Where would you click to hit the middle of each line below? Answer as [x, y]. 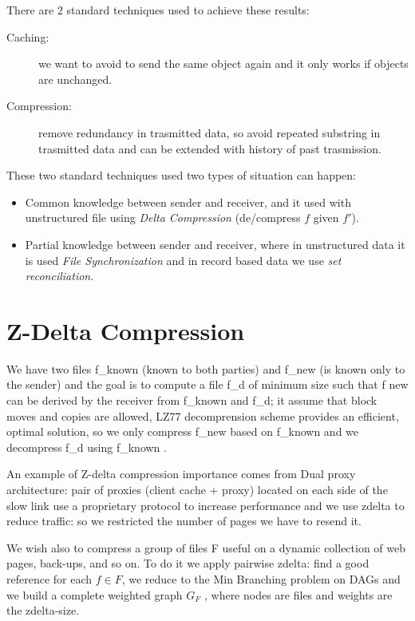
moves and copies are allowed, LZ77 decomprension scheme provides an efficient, [203, 415]
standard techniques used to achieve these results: [188, 10]
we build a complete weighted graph [95, 594]
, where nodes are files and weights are [298, 594]
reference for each [49, 578]
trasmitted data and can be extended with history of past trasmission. [210, 148]
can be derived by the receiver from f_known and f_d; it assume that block [192, 400]
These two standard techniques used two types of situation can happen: [181, 175]
